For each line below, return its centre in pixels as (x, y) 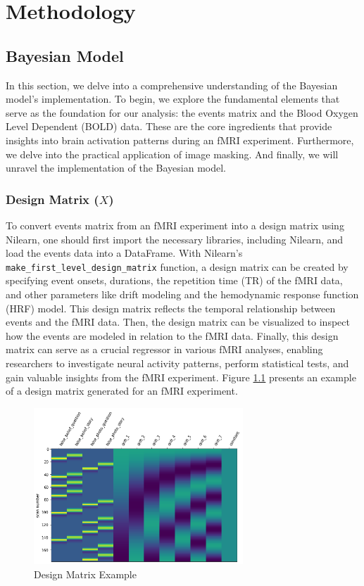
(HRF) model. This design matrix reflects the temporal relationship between (171, 308)
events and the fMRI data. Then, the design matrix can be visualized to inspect (178, 322)
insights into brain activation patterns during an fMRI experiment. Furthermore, (180, 140)
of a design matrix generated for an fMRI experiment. (122, 391)
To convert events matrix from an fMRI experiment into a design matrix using (175, 225)
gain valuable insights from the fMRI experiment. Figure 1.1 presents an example (181, 377)
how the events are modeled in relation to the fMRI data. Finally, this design (172, 335)
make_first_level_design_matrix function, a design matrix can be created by (177, 266)
